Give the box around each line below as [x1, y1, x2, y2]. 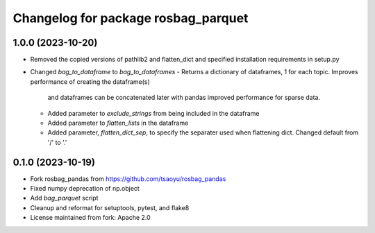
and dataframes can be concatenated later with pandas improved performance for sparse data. [47, 94, 321, 102]
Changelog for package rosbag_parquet [12, 10, 249, 26]
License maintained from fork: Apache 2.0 [30, 214, 151, 222]
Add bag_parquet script [30, 194, 99, 202]
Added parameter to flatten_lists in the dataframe [47, 119, 189, 128]
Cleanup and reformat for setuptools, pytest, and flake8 [30, 203, 190, 212]
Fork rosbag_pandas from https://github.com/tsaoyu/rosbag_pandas [30, 174, 226, 183]
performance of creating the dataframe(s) [30, 77, 151, 86]
